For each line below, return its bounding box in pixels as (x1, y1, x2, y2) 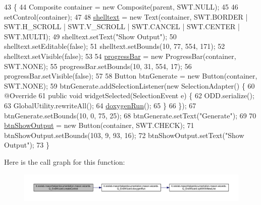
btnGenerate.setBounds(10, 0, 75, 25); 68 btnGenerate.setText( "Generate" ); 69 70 (4, 110, 256, 120)
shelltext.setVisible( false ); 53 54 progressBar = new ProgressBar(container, (4, 50, 236, 61)
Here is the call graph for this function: (4, 156, 125, 167)
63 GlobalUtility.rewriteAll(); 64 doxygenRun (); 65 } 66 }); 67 (4, 100, 196, 110)
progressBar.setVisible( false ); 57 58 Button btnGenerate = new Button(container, (4, 71, 257, 81)
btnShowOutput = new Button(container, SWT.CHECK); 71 (4, 120, 194, 130)
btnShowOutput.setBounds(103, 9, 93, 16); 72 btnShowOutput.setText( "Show (4, 129, 244, 140)
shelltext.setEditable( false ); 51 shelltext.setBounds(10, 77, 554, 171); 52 (4, 41, 225, 51)
